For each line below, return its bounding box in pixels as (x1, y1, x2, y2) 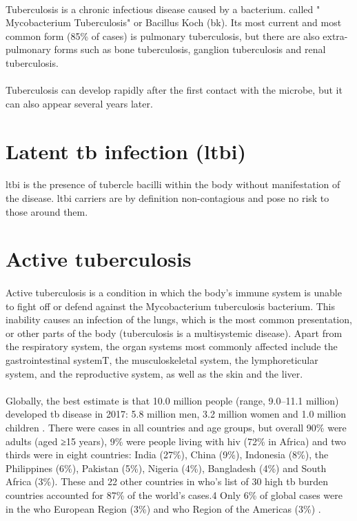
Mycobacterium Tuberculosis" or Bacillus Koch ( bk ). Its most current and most (6, 15, 342, 30)
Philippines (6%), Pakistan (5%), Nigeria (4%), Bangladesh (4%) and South (6, 460, 327, 475)
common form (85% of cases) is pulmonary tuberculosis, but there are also (6, 28, 320, 43)
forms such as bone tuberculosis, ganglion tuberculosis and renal (54, 42, 326, 57)
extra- (323, 28, 348, 43)
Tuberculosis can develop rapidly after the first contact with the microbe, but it (6, 83, 343, 97)
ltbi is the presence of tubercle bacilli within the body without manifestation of (6, 177, 340, 192)
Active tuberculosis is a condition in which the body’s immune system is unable (6, 285, 342, 300)
